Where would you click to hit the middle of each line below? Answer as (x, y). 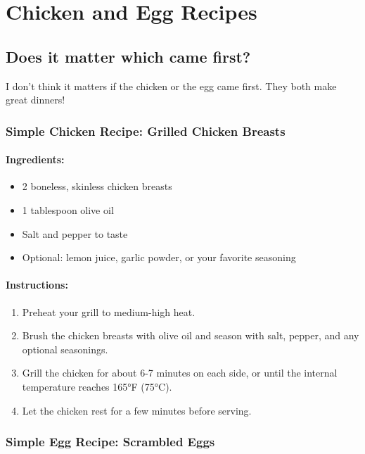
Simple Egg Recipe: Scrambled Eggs (110, 442)
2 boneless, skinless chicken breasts (97, 186)
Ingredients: (35, 159)
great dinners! (36, 100)
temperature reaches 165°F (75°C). (97, 386)
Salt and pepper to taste (75, 233)
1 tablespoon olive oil (68, 210)
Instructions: (37, 285)
